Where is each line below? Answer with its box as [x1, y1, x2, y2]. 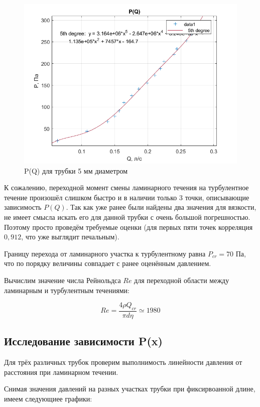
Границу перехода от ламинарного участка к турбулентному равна [4, 248, 206, 258]
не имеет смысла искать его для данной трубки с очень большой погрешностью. [4, 211, 250, 222]
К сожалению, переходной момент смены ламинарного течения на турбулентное [4, 182, 249, 193]
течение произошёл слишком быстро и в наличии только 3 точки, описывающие [4, 192, 249, 202]
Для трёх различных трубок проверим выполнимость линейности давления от [4, 357, 242, 367]
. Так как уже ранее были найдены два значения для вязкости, [66, 202, 256, 212]
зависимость [4, 202, 42, 212]
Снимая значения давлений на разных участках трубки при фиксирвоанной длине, [4, 383, 255, 394]
